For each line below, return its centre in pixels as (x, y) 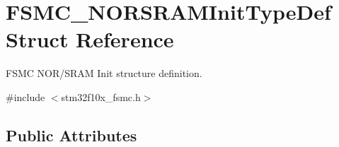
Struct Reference (90, 39)
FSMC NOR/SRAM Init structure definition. (104, 73)
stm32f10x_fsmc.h (101, 96)
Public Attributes (71, 135)
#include (25, 96)
